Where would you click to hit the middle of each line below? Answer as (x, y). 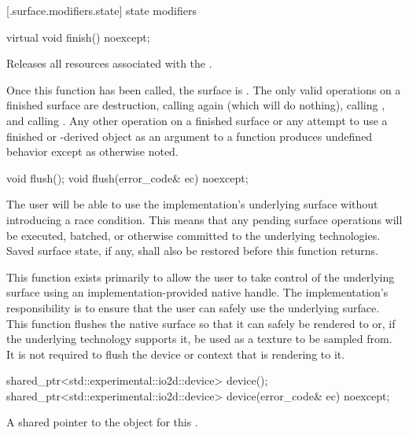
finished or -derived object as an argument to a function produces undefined (190, 136)
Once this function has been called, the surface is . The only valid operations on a (204, 89)
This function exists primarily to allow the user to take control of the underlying (201, 276)
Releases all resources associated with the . (109, 63)
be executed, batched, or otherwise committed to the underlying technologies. (193, 235)
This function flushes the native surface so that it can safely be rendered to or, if (201, 323)
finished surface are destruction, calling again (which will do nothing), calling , (196, 105)
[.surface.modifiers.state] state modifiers (102, 10)
